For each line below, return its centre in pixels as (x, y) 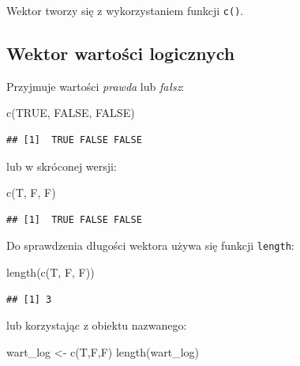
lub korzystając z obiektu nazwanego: (97, 325)
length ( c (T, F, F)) (51, 272)
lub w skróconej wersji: (62, 166)
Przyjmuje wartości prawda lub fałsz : (96, 86)
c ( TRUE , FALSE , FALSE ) (71, 113)
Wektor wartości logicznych (121, 53)
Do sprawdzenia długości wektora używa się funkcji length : (150, 245)
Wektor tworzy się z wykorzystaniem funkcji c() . (125, 10)
